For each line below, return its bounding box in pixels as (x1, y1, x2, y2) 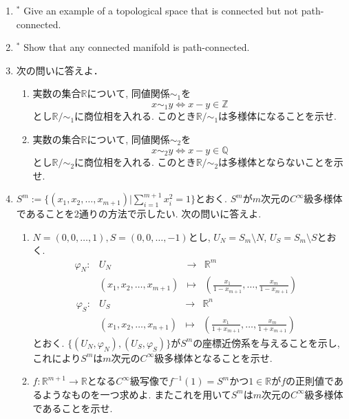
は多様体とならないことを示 (218, 155, 343, 169)
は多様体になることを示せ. (218, 109, 337, 123)
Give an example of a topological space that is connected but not (23, 3, 298, 17)
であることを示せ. (32, 400, 113, 415)
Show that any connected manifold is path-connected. (23, 40, 250, 54)
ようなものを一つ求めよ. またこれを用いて (42, 387, 231, 401)
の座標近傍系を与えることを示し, (193, 335, 340, 350)
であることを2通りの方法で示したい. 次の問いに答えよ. (16, 206, 262, 221)
